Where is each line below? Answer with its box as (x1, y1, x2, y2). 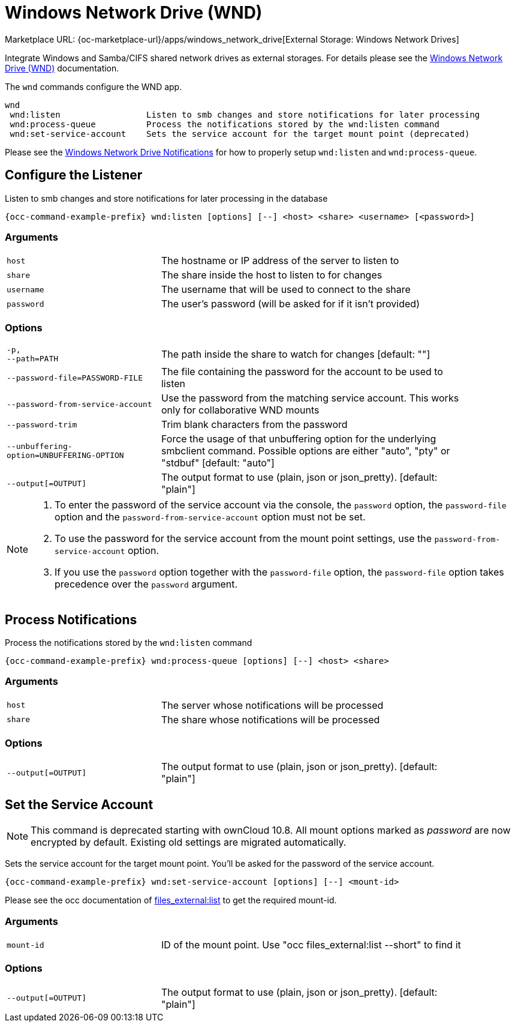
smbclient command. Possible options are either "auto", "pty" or (161, 445, 450, 457)
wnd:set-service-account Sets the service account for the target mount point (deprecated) (10, 128, 470, 139)
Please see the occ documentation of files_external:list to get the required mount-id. (5, 895, 337, 906)
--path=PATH (7, 354, 59, 364)
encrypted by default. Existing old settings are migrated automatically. (31, 836, 347, 849)
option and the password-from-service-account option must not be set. (55, 511, 366, 523)
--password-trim (7, 420, 77, 429)
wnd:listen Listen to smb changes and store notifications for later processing (10, 109, 480, 119)
